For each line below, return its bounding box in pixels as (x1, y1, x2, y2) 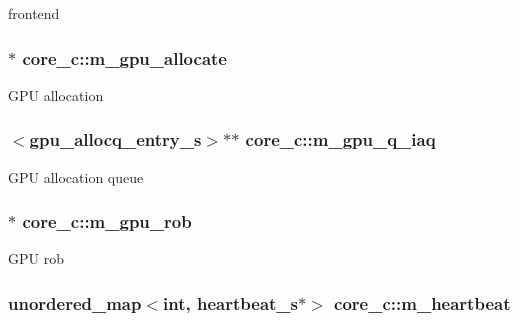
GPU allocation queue (8, 166, 144, 187)
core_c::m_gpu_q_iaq (245, 127, 436, 152)
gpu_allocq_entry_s (29, 127, 202, 152)
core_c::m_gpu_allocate (22, 45, 227, 70)
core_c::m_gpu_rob (22, 209, 192, 234)
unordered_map (8, 290, 142, 315)
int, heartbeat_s (163, 290, 299, 315)
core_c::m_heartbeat (334, 290, 511, 315)
